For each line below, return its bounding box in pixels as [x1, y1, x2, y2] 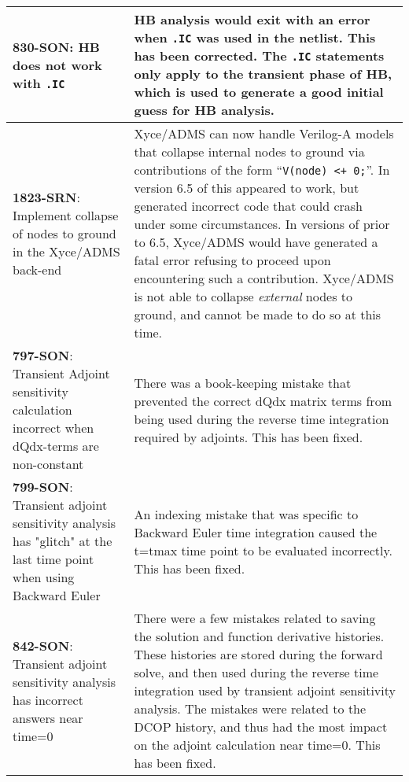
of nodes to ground [13, 223, 116, 242]
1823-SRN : [13, 187, 80, 206]
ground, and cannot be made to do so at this [134, 305, 381, 323]
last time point [13, 550, 94, 568]
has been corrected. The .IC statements [134, 46, 385, 65]
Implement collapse [13, 205, 119, 224]
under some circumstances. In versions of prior [134, 215, 390, 233]
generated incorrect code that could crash [134, 197, 363, 215]
